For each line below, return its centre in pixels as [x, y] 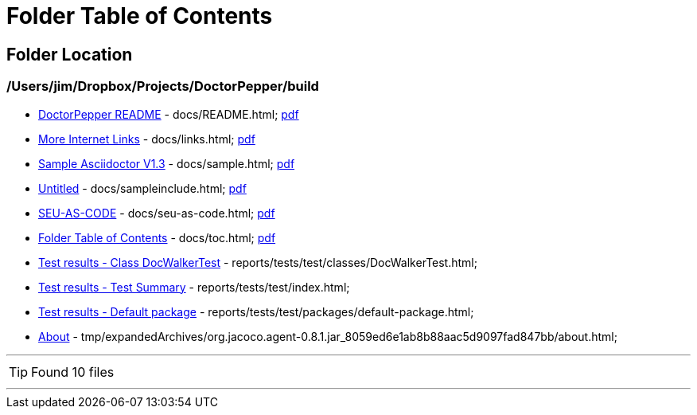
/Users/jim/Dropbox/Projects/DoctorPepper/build [163, 86]
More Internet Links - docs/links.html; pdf [147, 139]
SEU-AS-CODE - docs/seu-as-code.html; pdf [157, 213]
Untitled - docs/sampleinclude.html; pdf [142, 188]
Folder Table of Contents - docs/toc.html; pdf [157, 237]
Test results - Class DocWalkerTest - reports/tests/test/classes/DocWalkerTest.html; [258, 262]
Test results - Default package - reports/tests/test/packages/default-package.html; [256, 311]
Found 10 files [73, 372]
